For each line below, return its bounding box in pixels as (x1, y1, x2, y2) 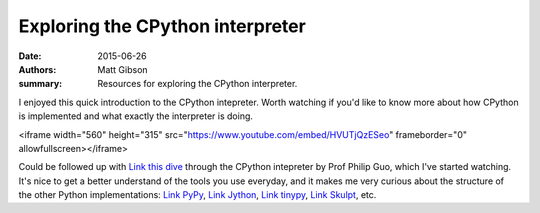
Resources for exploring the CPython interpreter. (97, 78, 298, 90)
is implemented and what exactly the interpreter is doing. (18, 110, 254, 122)
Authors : (18, 63, 57, 75)
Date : (18, 50, 42, 62)
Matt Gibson (97, 63, 149, 75)
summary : (18, 78, 63, 90)
